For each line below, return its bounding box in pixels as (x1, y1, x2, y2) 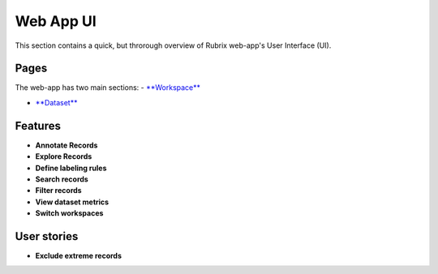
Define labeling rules (35, 163, 107, 173)
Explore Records (35, 152, 92, 161)
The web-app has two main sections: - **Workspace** (15, 83, 201, 92)
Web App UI (15, 12, 97, 30)
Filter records (35, 186, 82, 195)
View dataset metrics (35, 197, 109, 207)
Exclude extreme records (35, 251, 122, 260)
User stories (15, 229, 79, 243)
